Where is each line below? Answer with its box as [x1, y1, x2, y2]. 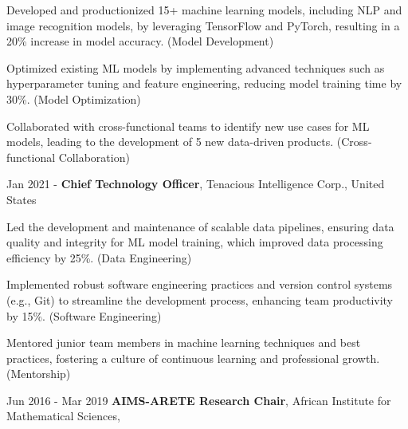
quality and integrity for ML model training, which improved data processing [6, 234, 383, 250]
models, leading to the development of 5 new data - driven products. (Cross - [6, 133, 372, 150]
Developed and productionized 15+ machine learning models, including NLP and [6, 2, 402, 18]
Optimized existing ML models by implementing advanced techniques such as [6, 59, 385, 76]
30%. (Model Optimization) [6, 90, 141, 107]
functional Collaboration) [6, 148, 130, 165]
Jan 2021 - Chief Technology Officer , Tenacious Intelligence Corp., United [6, 175, 385, 192]
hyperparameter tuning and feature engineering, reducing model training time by [6, 75, 402, 92]
